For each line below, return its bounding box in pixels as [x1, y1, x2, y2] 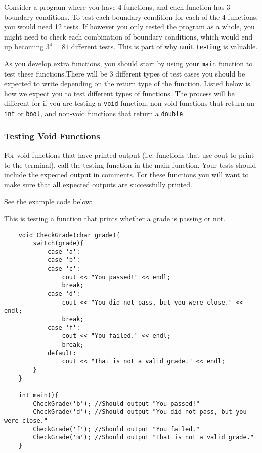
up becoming [4, 41, 44, 52]
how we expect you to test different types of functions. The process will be [4, 88, 235, 98]
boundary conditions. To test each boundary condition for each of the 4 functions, [4, 11, 258, 22]
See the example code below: [4, 196, 93, 207]
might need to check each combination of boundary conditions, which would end [4, 31, 253, 42]
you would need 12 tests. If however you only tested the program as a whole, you [4, 21, 255, 32]
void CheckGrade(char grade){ [18, 231, 120, 239]
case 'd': [47, 290, 80, 298]
